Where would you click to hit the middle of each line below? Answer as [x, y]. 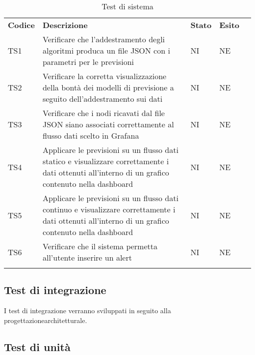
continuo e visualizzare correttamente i [109, 209]
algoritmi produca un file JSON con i [106, 50]
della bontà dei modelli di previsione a [108, 87]
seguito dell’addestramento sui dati [102, 99]
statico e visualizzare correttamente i [106, 161]
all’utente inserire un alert [87, 257]
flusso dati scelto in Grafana [91, 135]
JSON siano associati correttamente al [108, 124]
